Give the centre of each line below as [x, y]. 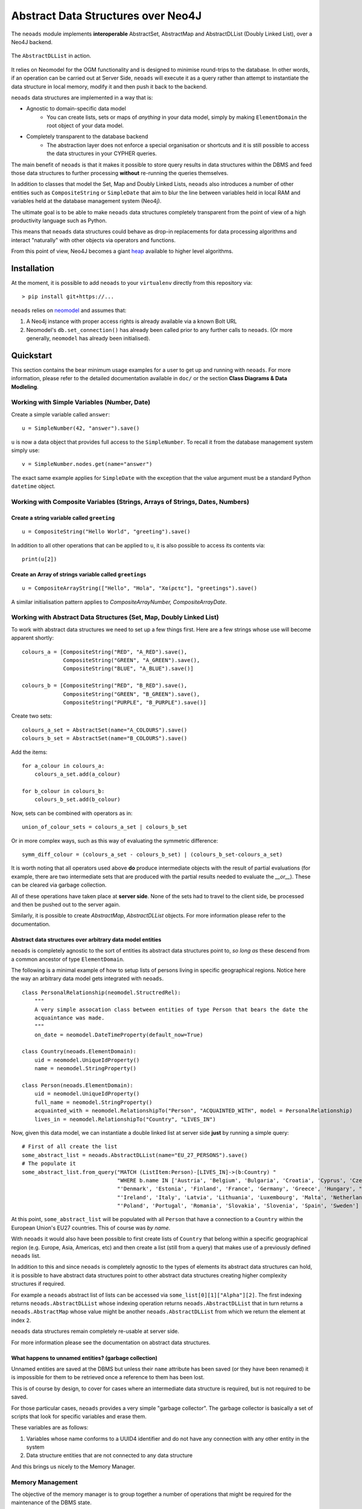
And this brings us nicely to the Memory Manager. [73, 1466]
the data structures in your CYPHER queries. [102, 153]
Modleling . [25, 387]
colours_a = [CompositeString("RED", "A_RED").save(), [105, 652]
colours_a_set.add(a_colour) [77, 774]
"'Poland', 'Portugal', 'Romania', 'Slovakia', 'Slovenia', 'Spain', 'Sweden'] [238, 1206]
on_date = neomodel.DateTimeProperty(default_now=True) [119, 1035]
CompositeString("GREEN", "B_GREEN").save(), [132, 694]
